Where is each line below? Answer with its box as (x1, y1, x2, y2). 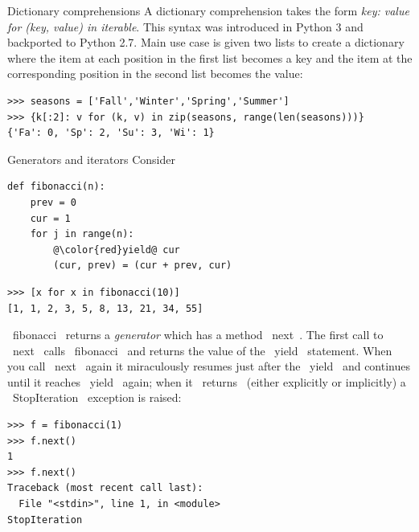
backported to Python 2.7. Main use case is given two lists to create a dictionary (7, 34, 405, 51)
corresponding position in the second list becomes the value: (7, 65, 303, 82)
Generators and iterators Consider (7, 150, 175, 167)
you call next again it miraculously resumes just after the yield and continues (7, 358, 411, 374)
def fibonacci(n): (7, 181, 105, 193)
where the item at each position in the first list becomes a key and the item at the (7, 49, 413, 66)
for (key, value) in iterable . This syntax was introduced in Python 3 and (7, 18, 364, 35)
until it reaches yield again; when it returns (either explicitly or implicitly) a (7, 373, 406, 390)
